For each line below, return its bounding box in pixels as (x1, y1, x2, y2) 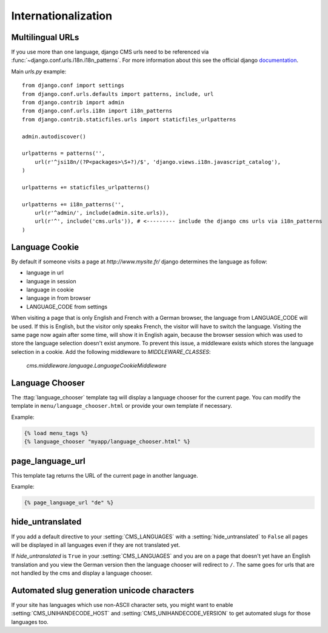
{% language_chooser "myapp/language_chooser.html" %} (24, 438, 190, 445)
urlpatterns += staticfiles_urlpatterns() (22, 184, 150, 191)
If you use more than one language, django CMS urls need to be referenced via (11, 49, 209, 56)
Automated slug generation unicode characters (11, 585, 195, 595)
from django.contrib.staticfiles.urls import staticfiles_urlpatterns (22, 116, 236, 123)
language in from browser (26, 294, 91, 302)
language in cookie (26, 286, 74, 293)
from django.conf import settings (22, 82, 124, 89)
